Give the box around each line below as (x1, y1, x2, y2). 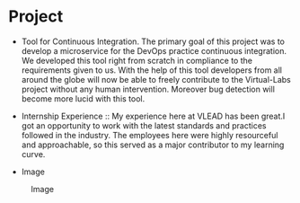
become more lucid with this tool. (21, 93, 146, 104)
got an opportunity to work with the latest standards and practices (21, 119, 267, 131)
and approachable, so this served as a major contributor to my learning (21, 139, 285, 150)
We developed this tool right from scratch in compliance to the (21, 55, 253, 66)
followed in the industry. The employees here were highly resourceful (21, 129, 278, 140)
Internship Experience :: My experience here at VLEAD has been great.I (21, 110, 286, 121)
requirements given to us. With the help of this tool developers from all (21, 65, 282, 75)
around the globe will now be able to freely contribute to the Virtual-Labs (21, 74, 291, 84)
